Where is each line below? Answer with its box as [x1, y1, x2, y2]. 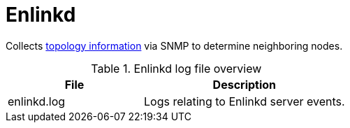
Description [212, 77, 277, 92]
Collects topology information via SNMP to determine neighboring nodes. [6, 39, 343, 52]
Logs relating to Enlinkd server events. [144, 94, 345, 108]
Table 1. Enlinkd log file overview [91, 61, 262, 76]
